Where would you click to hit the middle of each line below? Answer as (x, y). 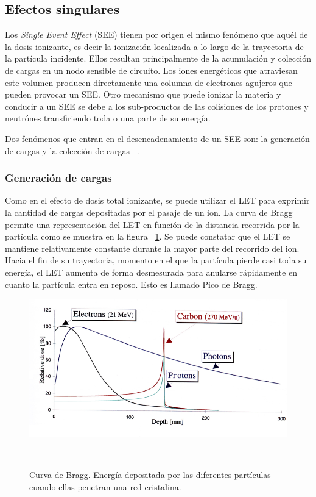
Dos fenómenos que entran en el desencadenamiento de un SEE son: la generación (157, 138)
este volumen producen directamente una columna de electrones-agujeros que (149, 82)
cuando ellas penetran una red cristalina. (105, 486)
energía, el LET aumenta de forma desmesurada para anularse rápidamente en (151, 272)
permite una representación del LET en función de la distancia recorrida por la (152, 224)
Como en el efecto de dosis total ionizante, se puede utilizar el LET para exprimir (157, 200)
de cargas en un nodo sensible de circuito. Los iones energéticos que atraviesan (151, 70)
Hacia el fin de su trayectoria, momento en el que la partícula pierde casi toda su (156, 260)
